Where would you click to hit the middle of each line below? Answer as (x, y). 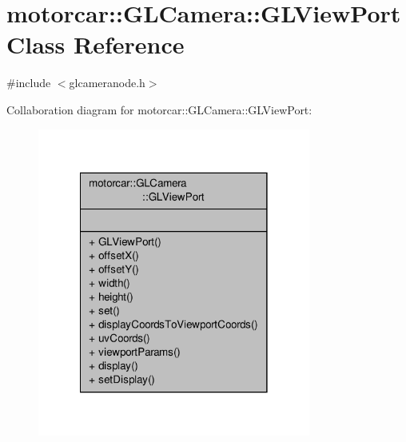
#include (29, 83)
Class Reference (96, 44)
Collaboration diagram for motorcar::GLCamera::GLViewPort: (159, 109)
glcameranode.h (107, 83)
